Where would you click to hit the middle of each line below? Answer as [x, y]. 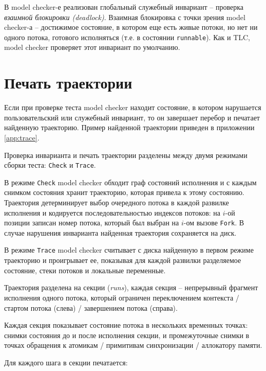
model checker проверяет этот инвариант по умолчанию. [92, 47]
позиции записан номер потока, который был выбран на [92, 223]
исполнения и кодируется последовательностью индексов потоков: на [112, 212]
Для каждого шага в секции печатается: [66, 362]
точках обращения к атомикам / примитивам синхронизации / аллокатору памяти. [133, 345]
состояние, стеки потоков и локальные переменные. [85, 270]
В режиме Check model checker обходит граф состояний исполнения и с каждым [130, 182]
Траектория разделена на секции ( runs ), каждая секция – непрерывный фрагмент [131, 287]
